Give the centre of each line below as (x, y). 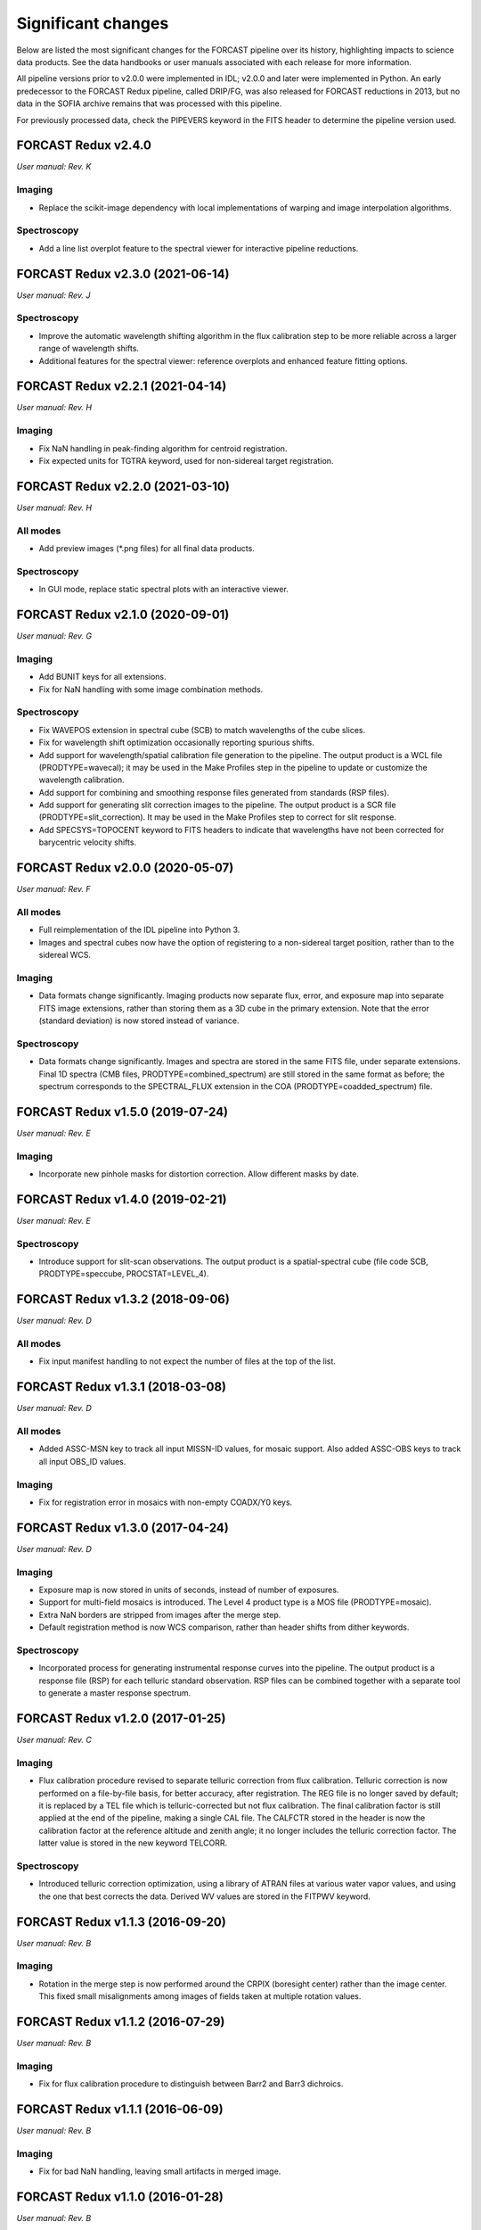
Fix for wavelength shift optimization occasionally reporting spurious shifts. (177, 743)
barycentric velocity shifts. (88, 842)
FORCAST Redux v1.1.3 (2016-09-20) (121, 1922)
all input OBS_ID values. (82, 1461)
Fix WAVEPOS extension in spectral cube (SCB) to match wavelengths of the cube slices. (202, 730)
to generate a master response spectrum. (115, 1693)
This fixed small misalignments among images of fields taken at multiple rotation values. (200, 1996)
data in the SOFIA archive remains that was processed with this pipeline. (149, 103)
